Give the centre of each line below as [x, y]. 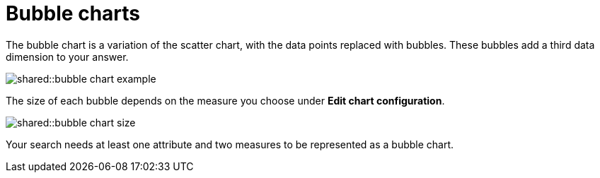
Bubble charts [73, 13]
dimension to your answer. [67, 57]
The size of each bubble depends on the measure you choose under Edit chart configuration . [225, 100]
